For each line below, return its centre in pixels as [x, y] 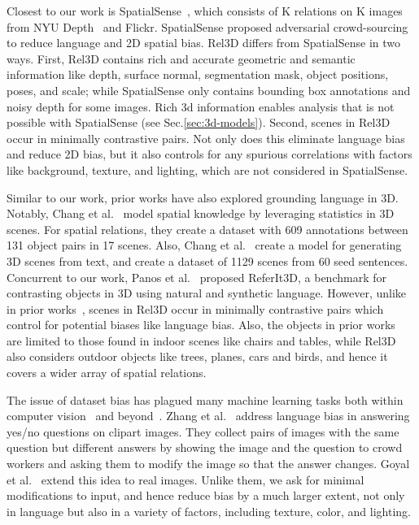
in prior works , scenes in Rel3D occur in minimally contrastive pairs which [195, 308]
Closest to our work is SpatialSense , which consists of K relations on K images [205, 11]
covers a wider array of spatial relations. [107, 373]
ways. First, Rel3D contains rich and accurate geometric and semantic [181, 58]
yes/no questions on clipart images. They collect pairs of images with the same [203, 431]
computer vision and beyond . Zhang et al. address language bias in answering [208, 416]
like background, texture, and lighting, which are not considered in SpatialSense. [207, 169]
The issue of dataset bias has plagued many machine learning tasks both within [205, 399]
